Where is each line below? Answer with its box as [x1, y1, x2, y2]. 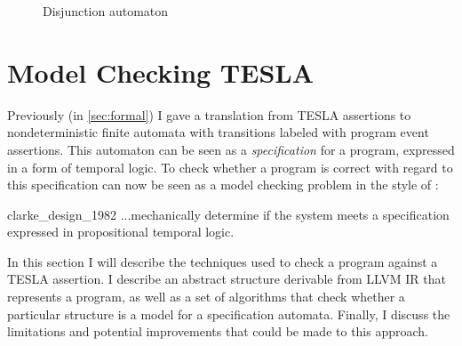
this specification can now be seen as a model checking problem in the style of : [7, 175, 439, 194]
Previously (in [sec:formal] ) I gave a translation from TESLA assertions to [7, 105, 411, 124]
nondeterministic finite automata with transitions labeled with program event [7, 123, 429, 141]
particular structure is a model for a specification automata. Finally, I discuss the [7, 304, 450, 323]
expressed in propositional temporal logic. [7, 222, 235, 241]
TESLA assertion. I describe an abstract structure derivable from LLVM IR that [7, 270, 446, 288]
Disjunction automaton [43, 2, 169, 20]
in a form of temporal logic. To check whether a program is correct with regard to [7, 157, 453, 176]
